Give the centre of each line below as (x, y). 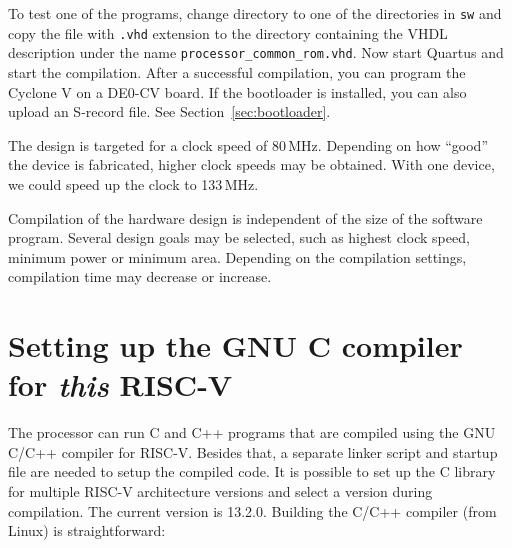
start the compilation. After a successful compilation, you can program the (237, 71)
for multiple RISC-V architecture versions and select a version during (220, 491)
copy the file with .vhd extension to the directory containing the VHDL (228, 32)
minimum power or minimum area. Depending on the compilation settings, (237, 256)
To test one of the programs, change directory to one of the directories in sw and (255, 13)
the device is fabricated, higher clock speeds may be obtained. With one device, (251, 164)
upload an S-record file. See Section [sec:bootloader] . (169, 111)
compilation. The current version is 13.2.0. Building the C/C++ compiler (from (252, 510)
